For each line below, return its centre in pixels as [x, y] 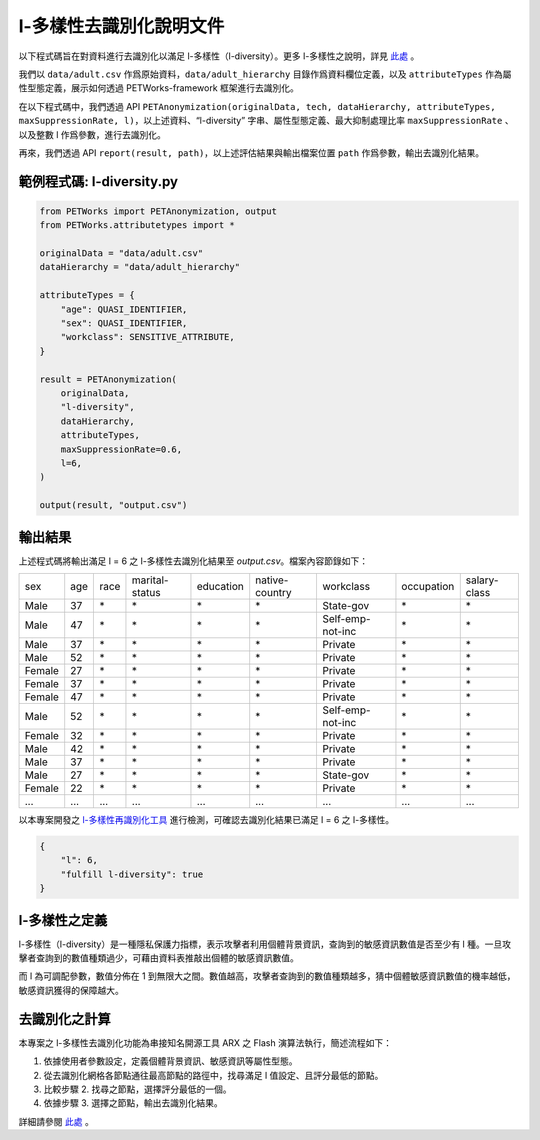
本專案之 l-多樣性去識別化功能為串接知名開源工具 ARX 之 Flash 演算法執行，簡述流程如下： [205, 1042]
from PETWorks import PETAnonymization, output [158, 211]
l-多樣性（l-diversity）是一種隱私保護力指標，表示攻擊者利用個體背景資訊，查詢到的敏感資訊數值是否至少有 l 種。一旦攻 [265, 944]
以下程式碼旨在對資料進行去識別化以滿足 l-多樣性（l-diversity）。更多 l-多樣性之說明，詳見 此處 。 [219, 56]
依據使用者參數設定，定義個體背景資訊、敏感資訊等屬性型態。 [170, 1061]
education [220, 586]
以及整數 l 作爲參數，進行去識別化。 [92, 134]
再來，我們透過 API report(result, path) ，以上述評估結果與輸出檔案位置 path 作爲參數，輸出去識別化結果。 [251, 152]
